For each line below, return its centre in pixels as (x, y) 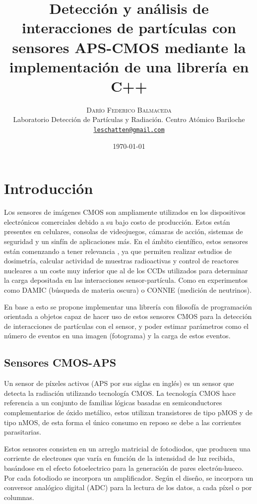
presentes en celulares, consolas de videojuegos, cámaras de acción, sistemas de (124, 231)
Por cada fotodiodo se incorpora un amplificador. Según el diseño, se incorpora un (129, 477)
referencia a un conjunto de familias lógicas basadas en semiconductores (113, 403)
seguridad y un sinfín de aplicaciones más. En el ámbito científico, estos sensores (126, 241)
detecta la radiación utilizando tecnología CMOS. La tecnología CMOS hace (120, 393)
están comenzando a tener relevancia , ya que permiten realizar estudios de (118, 251)
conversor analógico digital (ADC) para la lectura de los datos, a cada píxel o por (128, 487)
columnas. (19, 497)
